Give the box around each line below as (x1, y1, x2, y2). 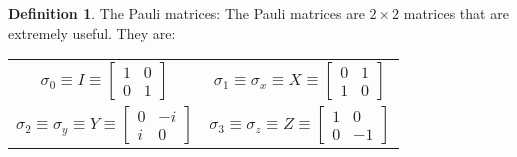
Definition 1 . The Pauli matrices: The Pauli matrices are (8, 3, 365, 23)
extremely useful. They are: (8, 22, 176, 43)
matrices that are (403, 3, 509, 23)
